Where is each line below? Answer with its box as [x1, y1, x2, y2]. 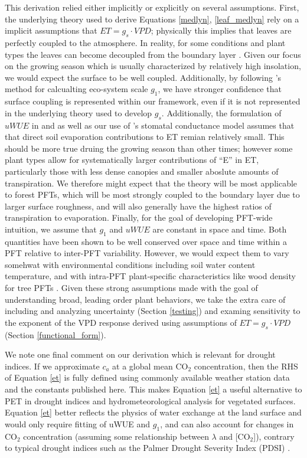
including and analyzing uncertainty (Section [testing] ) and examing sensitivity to [5, 305, 301, 317]
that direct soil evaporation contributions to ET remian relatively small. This [5, 130, 285, 143]
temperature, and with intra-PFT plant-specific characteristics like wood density [5, 270, 296, 282]
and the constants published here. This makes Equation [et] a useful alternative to [5, 383, 302, 395]
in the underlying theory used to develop [5, 106, 152, 119]
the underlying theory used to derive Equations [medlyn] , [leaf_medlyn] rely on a [5, 12, 299, 25]
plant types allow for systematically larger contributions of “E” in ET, [5, 153, 259, 166]
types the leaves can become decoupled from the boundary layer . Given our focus [5, 48, 301, 60]
